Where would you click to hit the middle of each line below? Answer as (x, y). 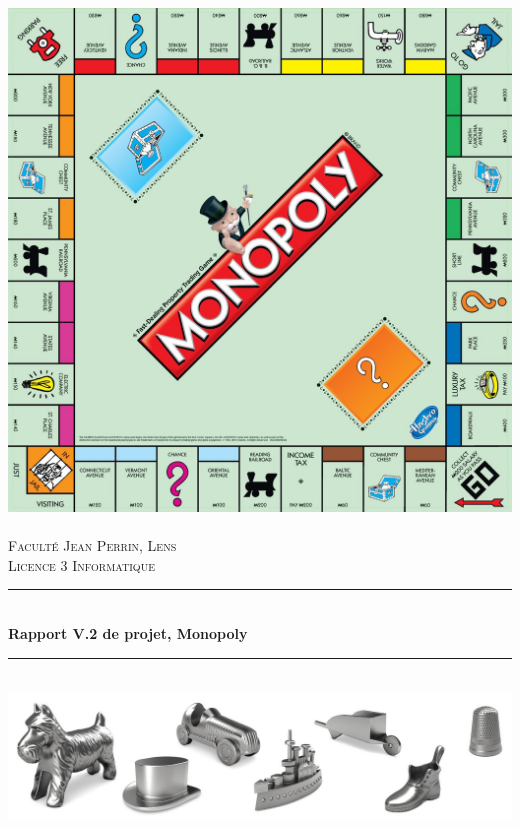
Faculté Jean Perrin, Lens (92, 545)
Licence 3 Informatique (81, 564)
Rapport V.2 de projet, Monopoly (128, 632)
